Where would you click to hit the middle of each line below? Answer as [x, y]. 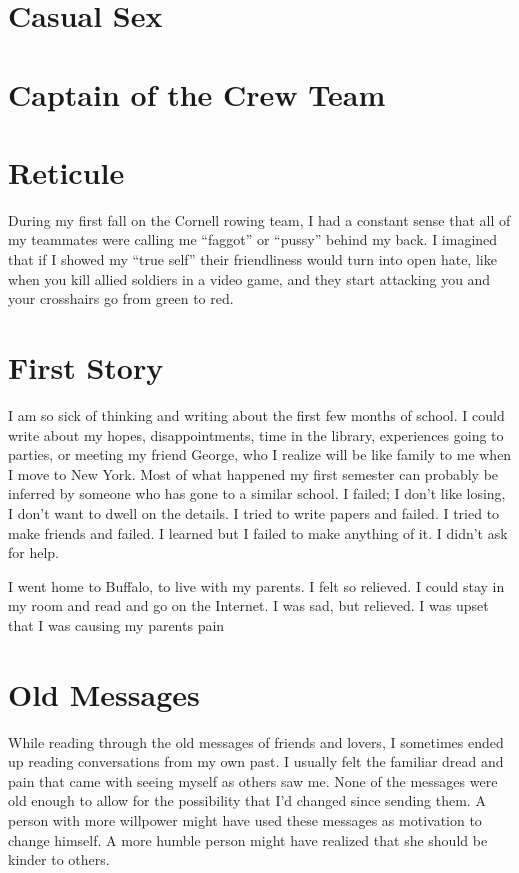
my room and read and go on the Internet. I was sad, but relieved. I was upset [248, 605]
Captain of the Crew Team [197, 93]
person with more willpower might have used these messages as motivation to [245, 820]
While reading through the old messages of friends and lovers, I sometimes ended [256, 741]
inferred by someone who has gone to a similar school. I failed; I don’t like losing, [257, 493]
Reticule [66, 171]
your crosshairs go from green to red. [121, 298]
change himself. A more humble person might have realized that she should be [248, 839]
